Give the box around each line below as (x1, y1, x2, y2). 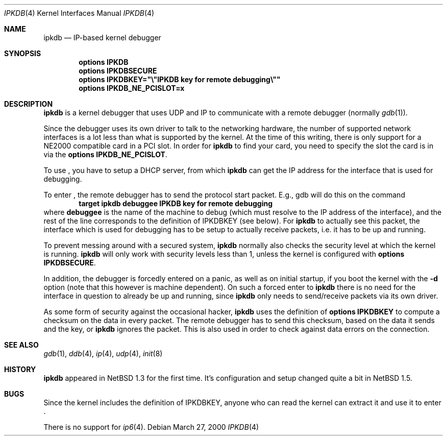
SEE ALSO (4, 340, 39, 349)
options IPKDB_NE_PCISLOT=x (79, 84, 185, 92)
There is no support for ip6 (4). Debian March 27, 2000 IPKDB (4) (43, 423, 259, 431)
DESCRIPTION (4, 100, 53, 108)
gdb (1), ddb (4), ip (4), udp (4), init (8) (43, 349, 163, 358)
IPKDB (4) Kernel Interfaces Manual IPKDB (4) (4, 9, 155, 17)
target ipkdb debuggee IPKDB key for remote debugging (79, 199, 273, 208)
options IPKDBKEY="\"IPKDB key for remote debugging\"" (79, 75, 281, 84)
